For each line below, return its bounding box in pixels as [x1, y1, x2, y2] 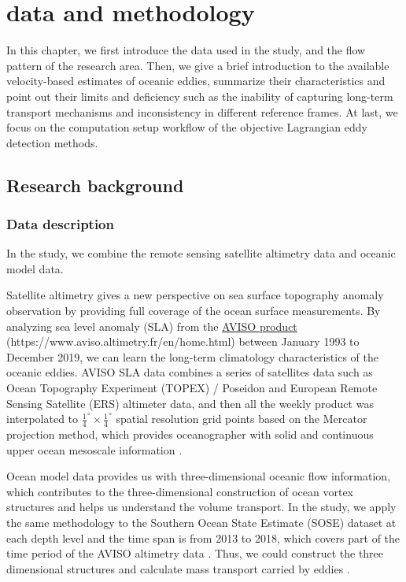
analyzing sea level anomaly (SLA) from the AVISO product [6, 317, 297, 334]
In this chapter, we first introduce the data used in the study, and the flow [6, 42, 366, 58]
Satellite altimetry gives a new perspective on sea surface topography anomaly [6, 287, 384, 303]
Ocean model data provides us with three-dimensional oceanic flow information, [6, 468, 391, 484]
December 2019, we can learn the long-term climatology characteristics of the [6, 348, 378, 365]
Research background [6, 172, 184, 197]
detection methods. [6, 134, 98, 150]
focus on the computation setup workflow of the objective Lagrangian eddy [6, 119, 367, 135]
